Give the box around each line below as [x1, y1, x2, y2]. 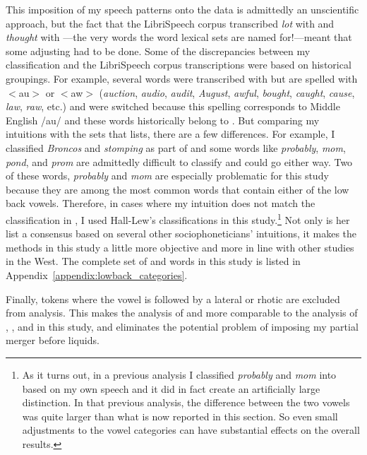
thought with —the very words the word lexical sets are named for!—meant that [6, 30, 352, 45]
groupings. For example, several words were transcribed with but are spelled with [6, 71, 358, 85]
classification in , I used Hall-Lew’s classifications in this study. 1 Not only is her [6, 210, 350, 227]
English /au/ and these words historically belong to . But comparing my [6, 112, 320, 127]
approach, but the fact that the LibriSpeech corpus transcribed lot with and [6, 16, 335, 30]
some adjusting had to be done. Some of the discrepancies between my [6, 43, 311, 58]
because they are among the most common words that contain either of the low [6, 182, 349, 196]
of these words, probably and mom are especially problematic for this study [6, 168, 329, 183]
